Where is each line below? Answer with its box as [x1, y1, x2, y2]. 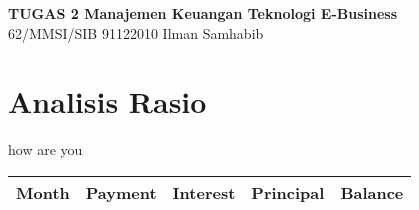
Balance [340, 180, 404, 204]
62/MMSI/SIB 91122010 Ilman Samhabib [8, 22, 264, 43]
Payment [85, 180, 157, 204]
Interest [172, 180, 236, 204]
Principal [251, 180, 325, 204]
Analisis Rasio [8, 81, 207, 122]
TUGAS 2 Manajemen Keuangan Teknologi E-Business [8, 3, 398, 23]
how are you [8, 139, 83, 160]
